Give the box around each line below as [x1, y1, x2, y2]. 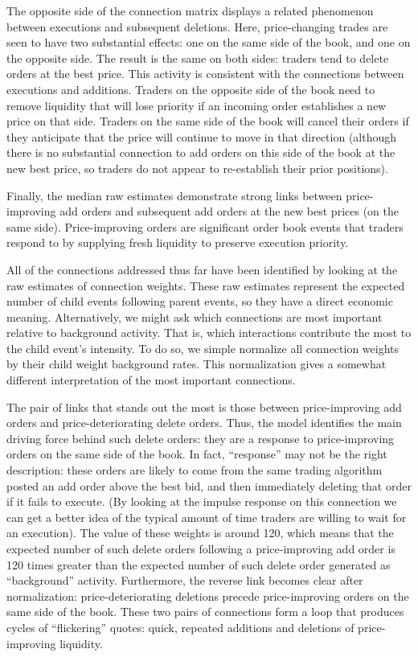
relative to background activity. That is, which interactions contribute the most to [6, 324, 412, 341]
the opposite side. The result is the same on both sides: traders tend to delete [6, 49, 389, 66]
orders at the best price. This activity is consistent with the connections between [6, 65, 404, 82]
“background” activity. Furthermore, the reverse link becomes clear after [6, 572, 363, 589]
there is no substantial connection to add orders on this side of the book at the [6, 144, 395, 161]
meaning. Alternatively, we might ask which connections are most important [6, 308, 383, 325]
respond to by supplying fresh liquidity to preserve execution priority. [6, 234, 349, 251]
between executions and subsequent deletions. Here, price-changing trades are [6, 18, 388, 35]
